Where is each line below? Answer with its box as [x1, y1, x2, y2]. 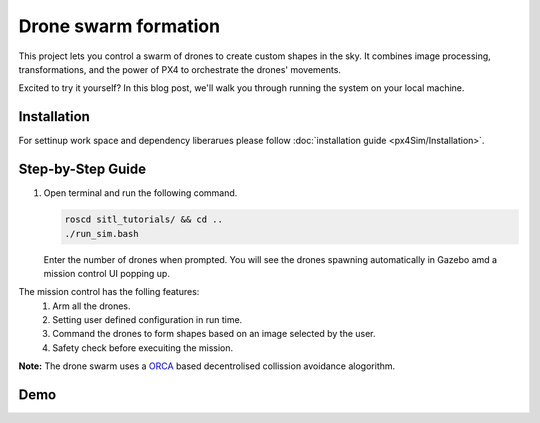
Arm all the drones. [52, 300, 131, 312]
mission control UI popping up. [43, 267, 170, 279]
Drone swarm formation [18, 15, 220, 37]
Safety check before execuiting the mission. [52, 341, 234, 354]
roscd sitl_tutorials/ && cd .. [64, 214, 224, 225]
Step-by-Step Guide [18, 161, 147, 178]
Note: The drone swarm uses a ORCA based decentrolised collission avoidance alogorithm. [18, 360, 396, 372]
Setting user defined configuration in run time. [52, 314, 243, 326]
